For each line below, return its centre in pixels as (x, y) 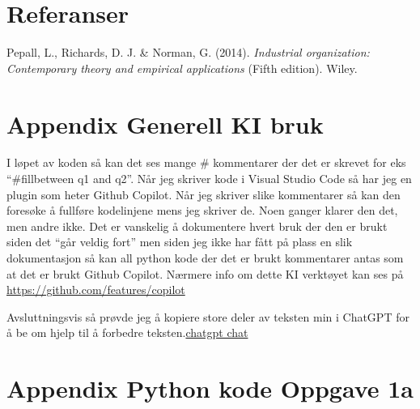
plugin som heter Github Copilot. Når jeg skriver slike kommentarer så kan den (204, 194)
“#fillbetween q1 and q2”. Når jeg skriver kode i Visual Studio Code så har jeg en (209, 179)
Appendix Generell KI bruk (165, 124)
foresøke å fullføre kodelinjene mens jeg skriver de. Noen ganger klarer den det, (202, 210)
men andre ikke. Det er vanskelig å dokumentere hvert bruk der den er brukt (197, 226)
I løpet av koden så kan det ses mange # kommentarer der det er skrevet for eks (206, 162)
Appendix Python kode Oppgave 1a (210, 388)
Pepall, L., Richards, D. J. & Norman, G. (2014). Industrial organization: (188, 52)
